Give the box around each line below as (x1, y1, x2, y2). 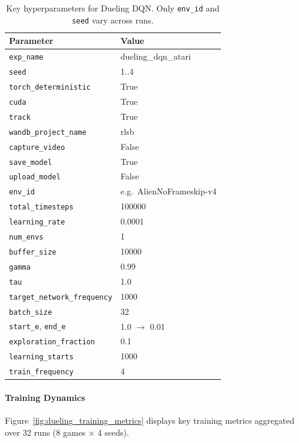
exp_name (9, 53, 44, 62)
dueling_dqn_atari (120, 50, 191, 63)
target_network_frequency (9, 293, 112, 302)
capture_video (9, 143, 65, 152)
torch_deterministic (9, 82, 91, 91)
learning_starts (9, 353, 74, 362)
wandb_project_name (9, 128, 86, 137)
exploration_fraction (9, 338, 95, 347)
